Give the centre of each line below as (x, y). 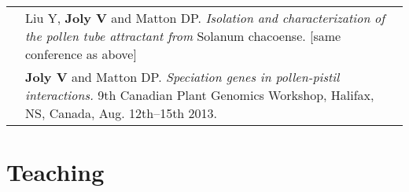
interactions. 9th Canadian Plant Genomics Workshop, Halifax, (200, 95)
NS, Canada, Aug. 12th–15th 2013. (122, 113)
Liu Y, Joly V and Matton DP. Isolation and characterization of (205, 18)
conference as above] (81, 54)
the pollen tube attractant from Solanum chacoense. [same (183, 36)
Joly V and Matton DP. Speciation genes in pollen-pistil (182, 77)
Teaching (55, 172)
